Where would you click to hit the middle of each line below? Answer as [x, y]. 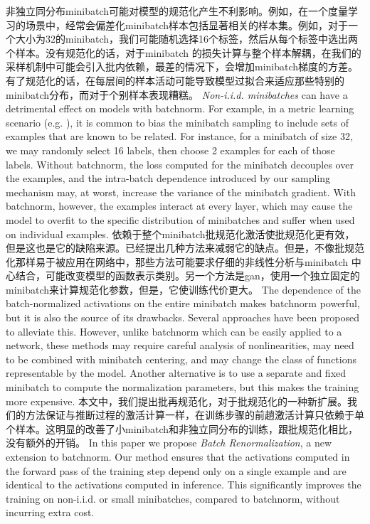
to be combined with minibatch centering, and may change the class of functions [181, 359]
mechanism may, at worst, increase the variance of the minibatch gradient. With [181, 192]
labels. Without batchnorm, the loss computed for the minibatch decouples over [180, 164]
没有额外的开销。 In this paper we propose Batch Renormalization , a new [169, 443]
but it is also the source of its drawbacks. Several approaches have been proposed [183, 317]
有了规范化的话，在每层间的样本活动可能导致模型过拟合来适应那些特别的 [175, 80]
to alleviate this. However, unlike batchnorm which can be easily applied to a [174, 331]
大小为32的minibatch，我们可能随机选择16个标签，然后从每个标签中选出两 [187, 39]
